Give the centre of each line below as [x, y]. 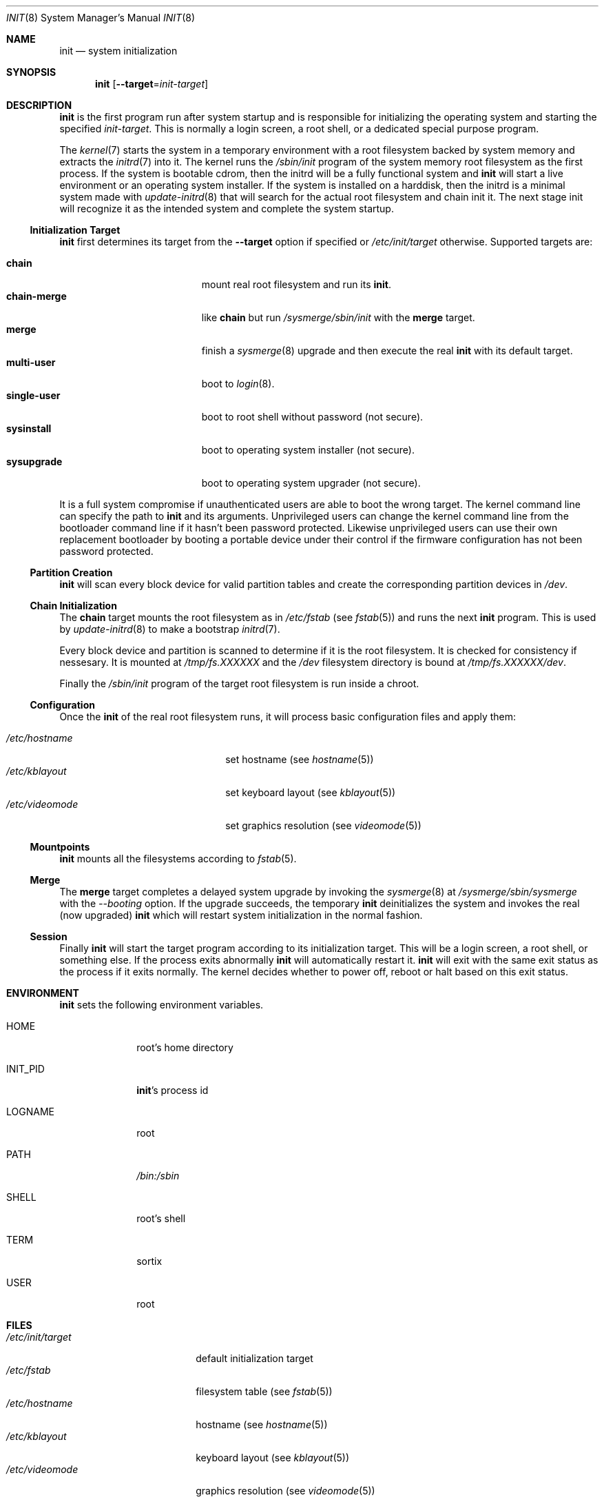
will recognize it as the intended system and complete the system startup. [227, 209]
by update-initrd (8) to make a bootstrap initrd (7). [170, 629]
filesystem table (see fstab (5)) [264, 1391]
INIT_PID [25, 1069]
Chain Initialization [73, 606]
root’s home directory [185, 1047]
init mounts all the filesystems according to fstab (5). [178, 859]
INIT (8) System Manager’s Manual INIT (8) [101, 18]
